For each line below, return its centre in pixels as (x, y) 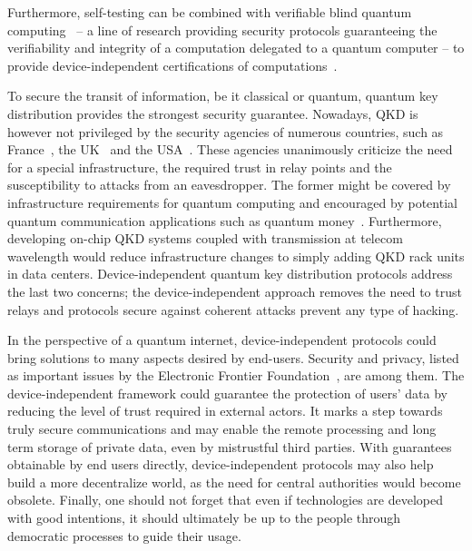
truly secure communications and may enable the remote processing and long (222, 429)
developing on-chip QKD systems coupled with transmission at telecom (205, 238)
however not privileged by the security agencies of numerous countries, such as (226, 131)
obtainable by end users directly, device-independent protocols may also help (221, 464)
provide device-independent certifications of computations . (172, 65)
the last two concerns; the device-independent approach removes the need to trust (235, 291)
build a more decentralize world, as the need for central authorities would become (234, 482)
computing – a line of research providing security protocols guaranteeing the (222, 30)
